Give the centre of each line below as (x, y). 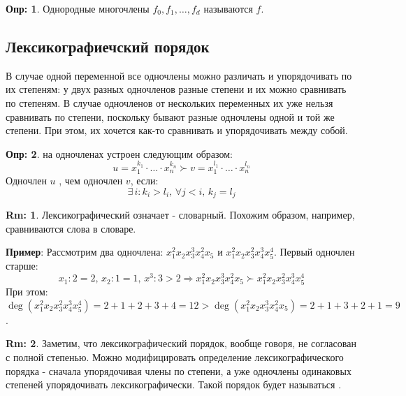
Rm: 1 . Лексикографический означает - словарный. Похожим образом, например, (180, 215)
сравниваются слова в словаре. (71, 228)
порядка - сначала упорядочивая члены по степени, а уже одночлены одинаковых (179, 371)
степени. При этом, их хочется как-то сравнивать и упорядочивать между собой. (177, 130)
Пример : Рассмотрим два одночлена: (85, 252)
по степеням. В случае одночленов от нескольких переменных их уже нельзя (169, 102)
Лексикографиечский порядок (108, 46)
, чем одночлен (91, 180)
